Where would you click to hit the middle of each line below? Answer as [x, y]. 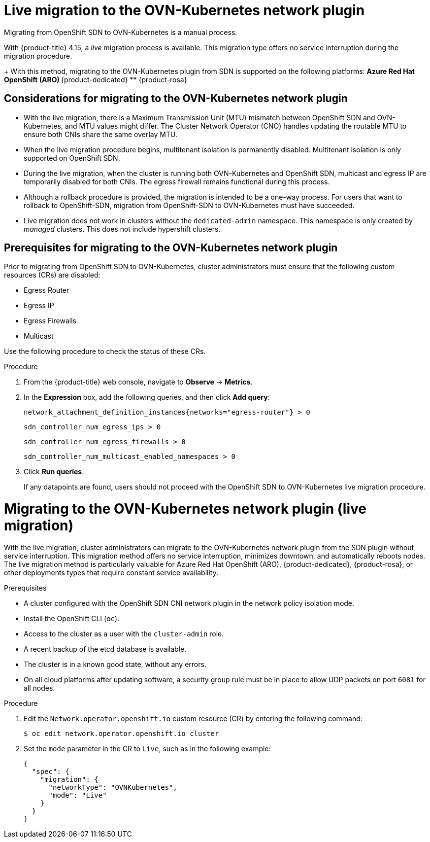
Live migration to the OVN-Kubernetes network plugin [184, 10]
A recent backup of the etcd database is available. [105, 649]
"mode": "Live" [78, 795]
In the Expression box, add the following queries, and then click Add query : [147, 397]
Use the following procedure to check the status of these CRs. [105, 351]
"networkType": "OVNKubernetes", [113, 787]
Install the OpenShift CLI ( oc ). [72, 618]
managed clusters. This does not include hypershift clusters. [122, 229]
